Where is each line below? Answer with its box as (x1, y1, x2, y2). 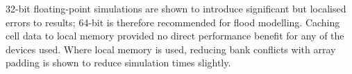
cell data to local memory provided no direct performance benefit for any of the (6, 28, 344, 43)
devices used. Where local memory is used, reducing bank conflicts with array (6, 41, 336, 56)
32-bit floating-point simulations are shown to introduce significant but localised (6, 1, 346, 15)
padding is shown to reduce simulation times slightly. (6, 55, 231, 70)
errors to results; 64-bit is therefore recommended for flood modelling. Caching (6, 15, 340, 29)
